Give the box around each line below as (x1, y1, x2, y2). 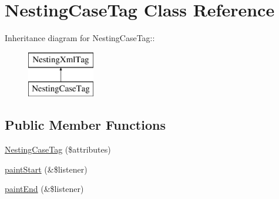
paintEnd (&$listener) (5, 183, 84, 195)
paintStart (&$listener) (5, 163, 88, 175)
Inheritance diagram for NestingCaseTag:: (5, 32, 155, 44)
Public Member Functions (5, 116, 166, 134)
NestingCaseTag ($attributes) (5, 143, 111, 156)
